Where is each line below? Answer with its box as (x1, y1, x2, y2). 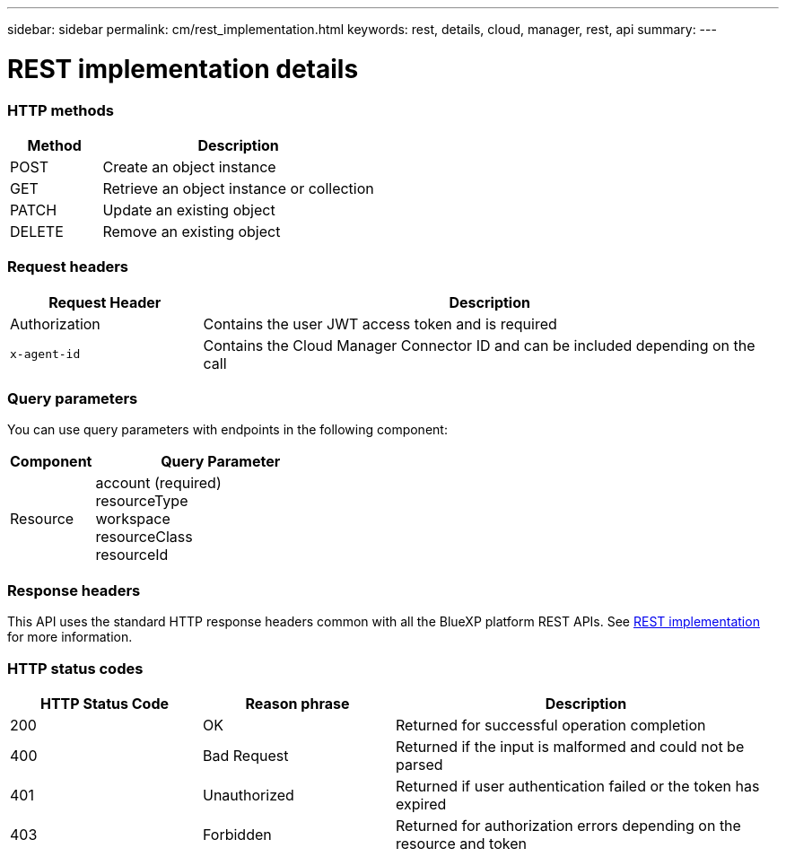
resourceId (95, 546, 169, 564)
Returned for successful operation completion (396, 715, 706, 734)
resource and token (396, 834, 527, 853)
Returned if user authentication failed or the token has (396, 776, 760, 795)
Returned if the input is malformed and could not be (396, 737, 745, 756)
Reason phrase (245, 694, 350, 713)
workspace (95, 510, 170, 529)
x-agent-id (10, 347, 81, 362)
